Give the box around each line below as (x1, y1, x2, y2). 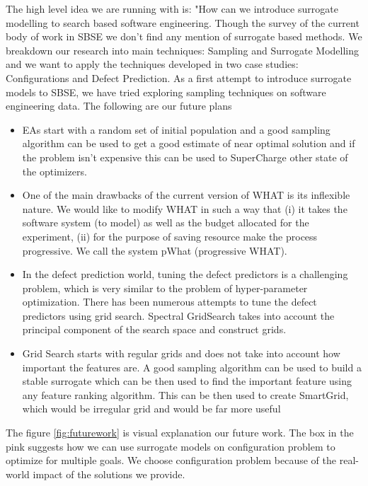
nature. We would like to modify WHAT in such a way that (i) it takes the (22, 201, 347, 216)
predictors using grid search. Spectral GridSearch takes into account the (22, 308, 335, 323)
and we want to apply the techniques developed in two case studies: (6, 57, 299, 71)
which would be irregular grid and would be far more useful (22, 401, 281, 416)
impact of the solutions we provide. (33, 466, 185, 481)
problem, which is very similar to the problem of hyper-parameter (22, 280, 308, 295)
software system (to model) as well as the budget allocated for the (22, 215, 309, 230)
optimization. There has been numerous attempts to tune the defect (22, 294, 317, 309)
